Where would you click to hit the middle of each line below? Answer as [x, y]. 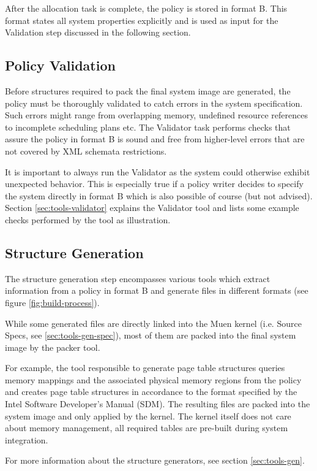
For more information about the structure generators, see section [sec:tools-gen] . [155, 460]
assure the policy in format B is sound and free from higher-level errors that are [155, 139]
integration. [27, 439]
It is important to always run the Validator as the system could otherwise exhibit [158, 171]
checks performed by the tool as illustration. [88, 219]
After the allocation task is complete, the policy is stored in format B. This [146, 8]
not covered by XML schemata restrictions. [86, 151]
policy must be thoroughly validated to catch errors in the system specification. [154, 103]
